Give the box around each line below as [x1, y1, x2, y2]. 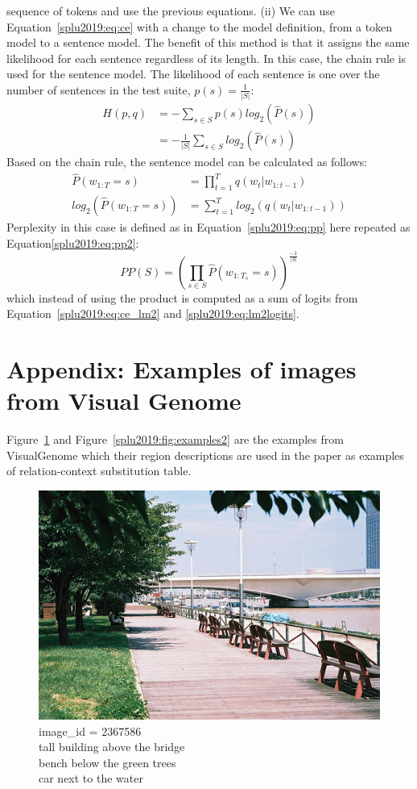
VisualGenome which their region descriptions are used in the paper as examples [6, 446, 404, 463]
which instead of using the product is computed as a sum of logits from [6, 289, 358, 306]
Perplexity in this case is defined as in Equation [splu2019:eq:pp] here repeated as [6, 219, 411, 236]
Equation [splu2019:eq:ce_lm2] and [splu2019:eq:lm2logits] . [6, 305, 299, 322]
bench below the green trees [39, 754, 176, 770]
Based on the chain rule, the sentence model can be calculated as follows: [6, 153, 368, 170]
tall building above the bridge [39, 738, 185, 755]
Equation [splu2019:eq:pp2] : [6, 234, 139, 251]
